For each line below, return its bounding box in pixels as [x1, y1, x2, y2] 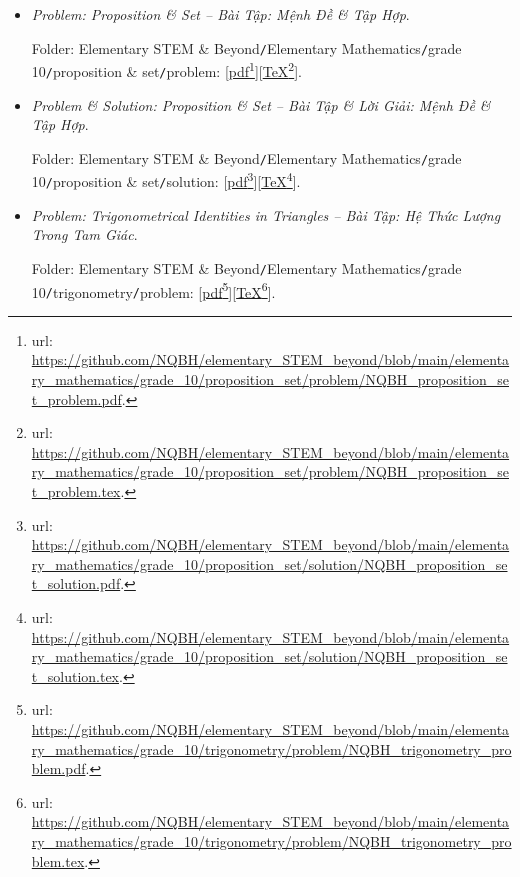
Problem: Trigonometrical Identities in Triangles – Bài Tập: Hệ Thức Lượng [31, 204, 501, 225]
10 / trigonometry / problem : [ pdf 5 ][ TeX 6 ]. [31, 278, 276, 302]
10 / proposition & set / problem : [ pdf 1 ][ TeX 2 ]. [31, 58, 302, 81]
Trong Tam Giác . [31, 224, 138, 245]
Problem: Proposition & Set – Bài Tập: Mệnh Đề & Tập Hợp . [31, 4, 410, 24]
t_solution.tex [31, 665, 120, 686]
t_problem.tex [31, 481, 121, 502]
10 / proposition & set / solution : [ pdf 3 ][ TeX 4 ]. [31, 168, 301, 192]
